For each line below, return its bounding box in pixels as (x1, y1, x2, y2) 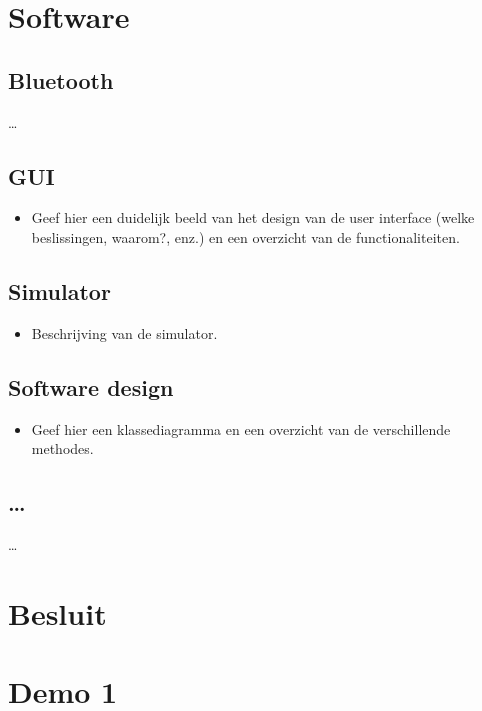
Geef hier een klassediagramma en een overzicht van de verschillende (31, 418, 451, 439)
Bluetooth (8, 64, 114, 95)
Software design (8, 371, 174, 402)
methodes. (31, 438, 94, 459)
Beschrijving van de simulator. (31, 322, 218, 343)
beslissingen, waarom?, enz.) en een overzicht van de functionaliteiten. (31, 226, 460, 247)
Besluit (8, 592, 107, 633)
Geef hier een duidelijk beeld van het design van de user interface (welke (31, 207, 475, 228)
